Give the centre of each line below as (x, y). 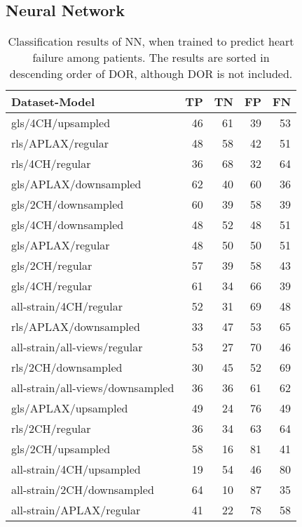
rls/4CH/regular (51, 164)
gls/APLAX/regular (61, 245)
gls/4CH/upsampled (61, 123)
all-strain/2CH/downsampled (83, 490)
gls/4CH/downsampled (68, 225)
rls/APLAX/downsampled (76, 327)
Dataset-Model (53, 102)
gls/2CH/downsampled (68, 204)
